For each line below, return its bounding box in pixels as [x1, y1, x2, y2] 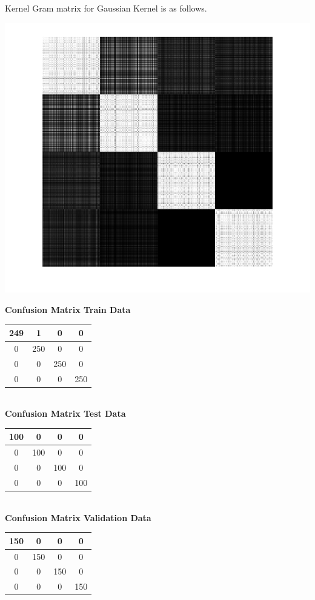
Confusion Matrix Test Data [5, 407, 126, 420]
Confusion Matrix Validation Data [5, 511, 151, 524]
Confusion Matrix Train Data [5, 303, 131, 315]
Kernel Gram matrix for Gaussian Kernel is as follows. [5, 2, 207, 14]
